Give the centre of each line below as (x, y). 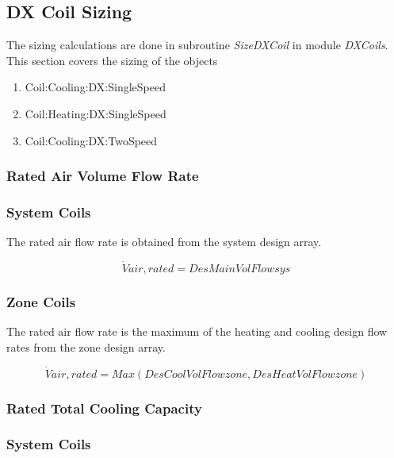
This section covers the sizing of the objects (112, 60)
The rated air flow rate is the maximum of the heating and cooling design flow (197, 331)
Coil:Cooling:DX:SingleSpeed (95, 87)
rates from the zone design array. (86, 346)
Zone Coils (41, 301)
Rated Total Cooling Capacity (104, 408)
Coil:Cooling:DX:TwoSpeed (91, 140)
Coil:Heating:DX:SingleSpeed (96, 113)
